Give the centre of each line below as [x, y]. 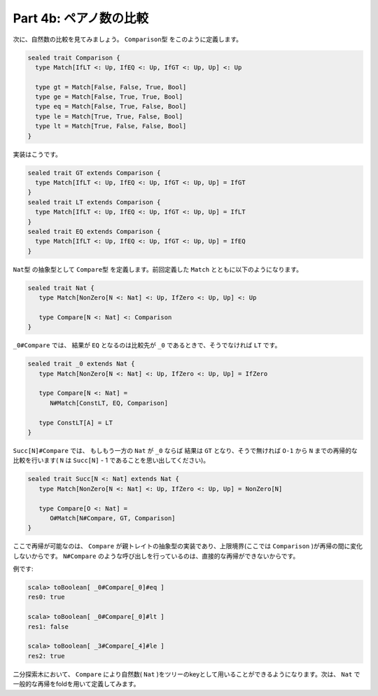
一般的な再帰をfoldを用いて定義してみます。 [76, 684]
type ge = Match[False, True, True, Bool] [109, 97]
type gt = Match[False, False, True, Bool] [111, 87]
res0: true [46, 597]
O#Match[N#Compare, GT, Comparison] [113, 518]
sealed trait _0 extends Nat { [82, 364]
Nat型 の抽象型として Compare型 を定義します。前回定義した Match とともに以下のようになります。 [157, 269]
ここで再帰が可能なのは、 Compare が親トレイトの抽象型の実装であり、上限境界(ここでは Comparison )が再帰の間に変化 [188, 546]
